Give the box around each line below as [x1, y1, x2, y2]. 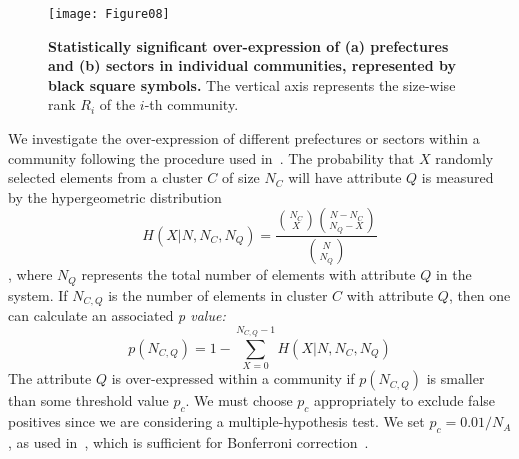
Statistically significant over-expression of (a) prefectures [48, 35, 449, 56]
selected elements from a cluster [8, 167, 203, 188]
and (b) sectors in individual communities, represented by [48, 55, 456, 76]
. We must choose [185, 390, 293, 411]
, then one [448, 284, 511, 305]
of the [99, 94, 136, 115]
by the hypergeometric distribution [8, 186, 222, 207]
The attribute [8, 368, 92, 389]
